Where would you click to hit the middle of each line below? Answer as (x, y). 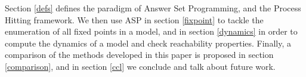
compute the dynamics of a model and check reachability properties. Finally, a (148, 43)
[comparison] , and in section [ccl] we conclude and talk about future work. (140, 66)
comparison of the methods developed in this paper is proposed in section (139, 55)
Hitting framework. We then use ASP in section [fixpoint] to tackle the (134, 19)
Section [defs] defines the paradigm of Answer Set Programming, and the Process (153, 8)
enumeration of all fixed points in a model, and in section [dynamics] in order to (151, 31)
